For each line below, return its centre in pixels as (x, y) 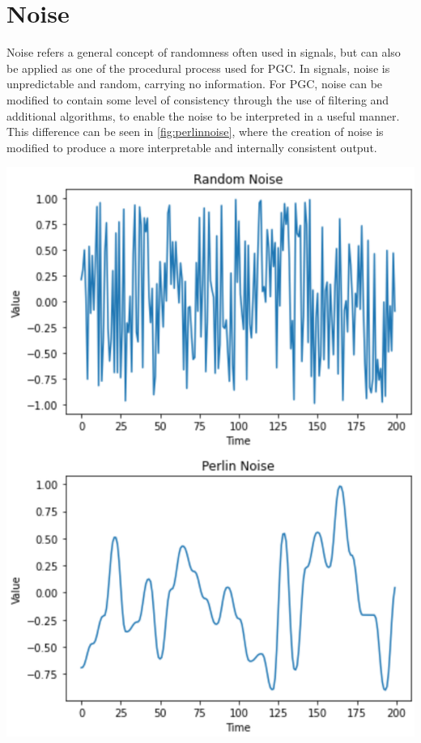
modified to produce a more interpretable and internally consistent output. (192, 147)
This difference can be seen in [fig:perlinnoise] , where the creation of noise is (195, 132)
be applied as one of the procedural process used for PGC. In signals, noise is (198, 68)
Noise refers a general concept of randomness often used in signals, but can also (204, 52)
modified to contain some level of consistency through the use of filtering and (198, 99)
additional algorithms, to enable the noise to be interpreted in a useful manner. (203, 115)
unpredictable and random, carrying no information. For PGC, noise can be (195, 84)
